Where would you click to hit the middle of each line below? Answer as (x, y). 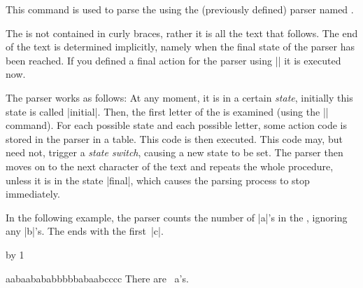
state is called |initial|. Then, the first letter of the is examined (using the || (167, 111)
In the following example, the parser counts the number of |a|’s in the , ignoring (177, 217)
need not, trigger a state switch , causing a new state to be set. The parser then (175, 152)
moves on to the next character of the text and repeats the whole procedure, (170, 166)
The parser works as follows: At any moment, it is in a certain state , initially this (179, 97)
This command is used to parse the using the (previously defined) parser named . (180, 9)
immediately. (33, 194)
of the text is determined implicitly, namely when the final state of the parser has (180, 47)
